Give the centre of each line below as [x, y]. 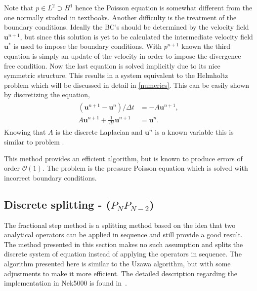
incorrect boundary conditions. [50, 177]
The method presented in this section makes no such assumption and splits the [124, 244]
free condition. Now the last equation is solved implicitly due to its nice [112, 65]
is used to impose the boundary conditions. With [88, 46]
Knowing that [25, 132]
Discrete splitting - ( [57, 204]
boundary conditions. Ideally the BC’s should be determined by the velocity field [127, 27]
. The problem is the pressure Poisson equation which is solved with [145, 168]
